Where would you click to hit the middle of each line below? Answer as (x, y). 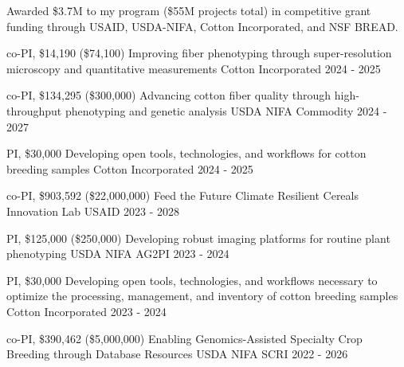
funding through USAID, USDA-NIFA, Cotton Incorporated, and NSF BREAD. (202, 26)
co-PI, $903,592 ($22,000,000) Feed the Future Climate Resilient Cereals (182, 195)
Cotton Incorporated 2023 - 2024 (86, 311)
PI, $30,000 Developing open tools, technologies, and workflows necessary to (192, 280)
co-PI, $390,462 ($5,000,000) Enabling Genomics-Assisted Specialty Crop (184, 338)
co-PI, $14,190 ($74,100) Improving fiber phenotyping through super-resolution (199, 53)
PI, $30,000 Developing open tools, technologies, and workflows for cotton (186, 153)
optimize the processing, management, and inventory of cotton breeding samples (202, 296)
